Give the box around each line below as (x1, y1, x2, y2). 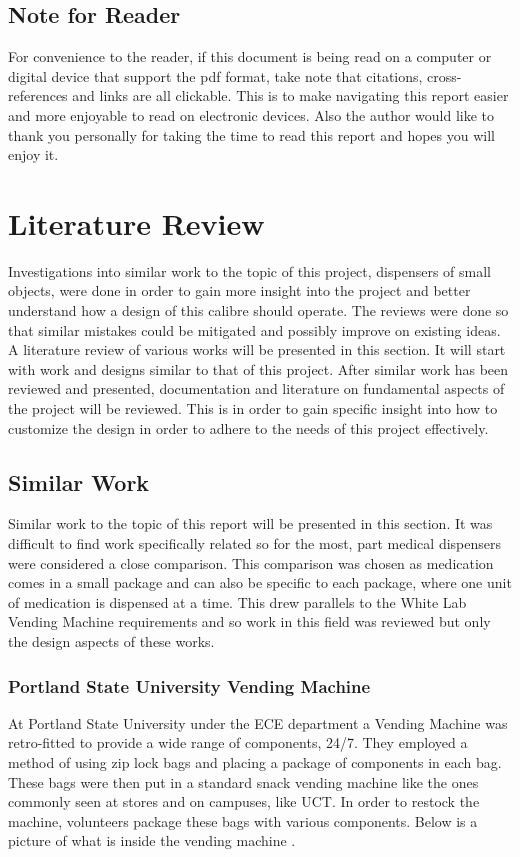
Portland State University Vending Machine (8, 673, 371, 698)
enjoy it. (8, 144, 59, 165)
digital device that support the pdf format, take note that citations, (8, 65, 423, 86)
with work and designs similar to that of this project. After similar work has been (8, 358, 509, 379)
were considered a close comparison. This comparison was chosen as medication (8, 552, 494, 573)
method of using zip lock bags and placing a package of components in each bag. (8, 752, 502, 772)
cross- (427, 65, 462, 86)
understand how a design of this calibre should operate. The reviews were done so (8, 300, 509, 321)
